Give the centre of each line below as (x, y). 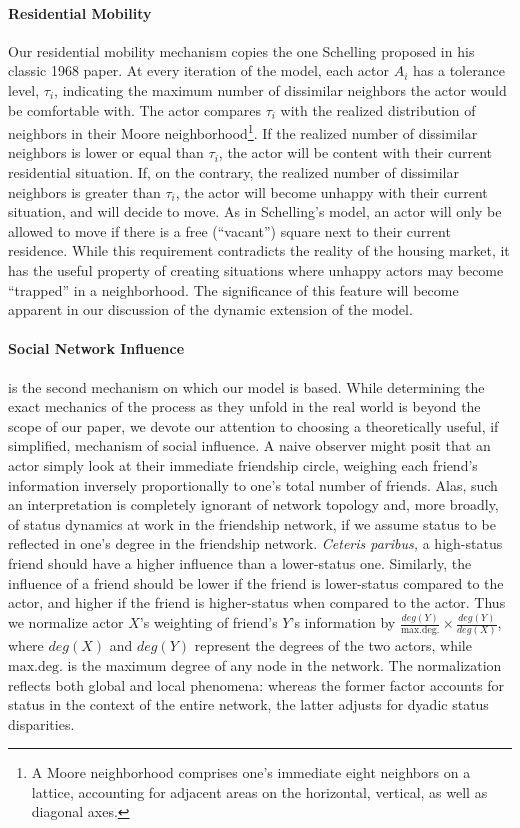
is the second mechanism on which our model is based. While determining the (246, 386)
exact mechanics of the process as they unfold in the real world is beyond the (244, 406)
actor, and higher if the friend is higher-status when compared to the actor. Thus (257, 602)
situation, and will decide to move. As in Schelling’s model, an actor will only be (255, 211)
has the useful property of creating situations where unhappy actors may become (256, 269)
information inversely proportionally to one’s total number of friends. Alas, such (253, 484)
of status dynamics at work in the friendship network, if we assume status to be (252, 523)
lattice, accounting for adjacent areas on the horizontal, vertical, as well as (259, 791)
